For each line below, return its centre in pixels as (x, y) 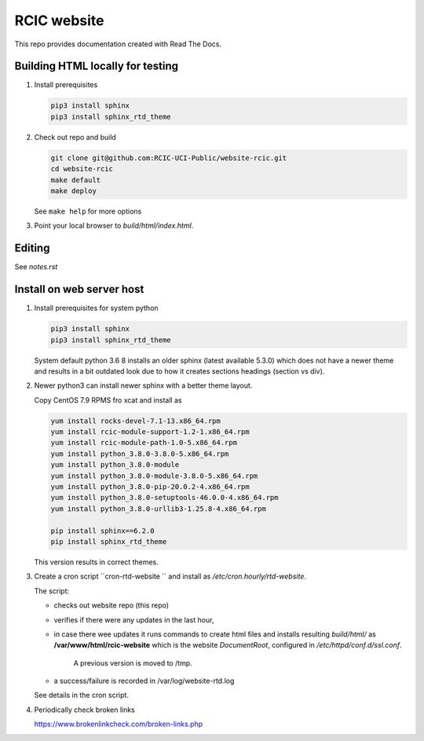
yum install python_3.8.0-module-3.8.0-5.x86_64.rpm (154, 476)
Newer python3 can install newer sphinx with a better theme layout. (143, 385)
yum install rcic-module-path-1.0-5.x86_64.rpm (144, 443)
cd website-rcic (82, 169)
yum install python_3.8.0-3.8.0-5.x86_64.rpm (140, 454)
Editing (32, 248)
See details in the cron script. (82, 695)
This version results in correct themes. (96, 562)
